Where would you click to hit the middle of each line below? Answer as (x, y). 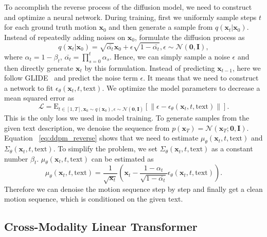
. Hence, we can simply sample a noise (170, 56)
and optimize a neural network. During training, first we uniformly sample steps (130, 17)
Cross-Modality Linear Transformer (101, 226)
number (16, 158)
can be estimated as (122, 158)
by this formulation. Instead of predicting (150, 67)
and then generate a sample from (161, 27)
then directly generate (39, 67)
